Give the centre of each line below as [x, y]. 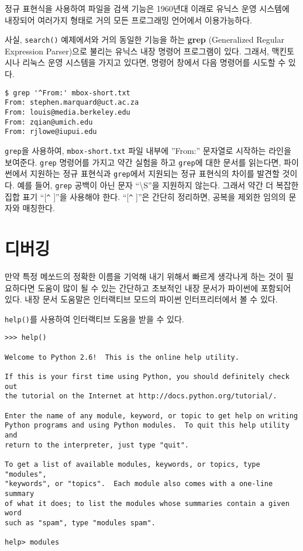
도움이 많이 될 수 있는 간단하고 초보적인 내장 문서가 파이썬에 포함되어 [164, 287]
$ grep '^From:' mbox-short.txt [68, 93]
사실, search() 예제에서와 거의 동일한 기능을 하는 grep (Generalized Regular [144, 39]
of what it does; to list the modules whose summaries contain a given [147, 503]
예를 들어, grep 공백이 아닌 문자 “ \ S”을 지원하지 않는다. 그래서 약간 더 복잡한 [158, 185]
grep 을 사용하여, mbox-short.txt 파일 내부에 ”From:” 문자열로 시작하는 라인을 [148, 150]
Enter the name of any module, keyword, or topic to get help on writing [151, 416]
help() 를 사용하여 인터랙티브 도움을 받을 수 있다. [94, 318]
